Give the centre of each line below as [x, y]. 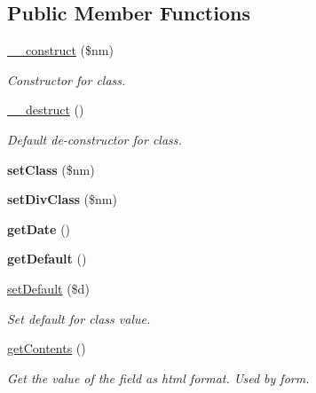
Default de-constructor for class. [95, 139]
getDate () [39, 228]
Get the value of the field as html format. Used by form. [158, 377]
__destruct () [46, 110]
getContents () [47, 348]
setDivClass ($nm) [62, 199]
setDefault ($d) [48, 288]
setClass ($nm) [51, 169]
